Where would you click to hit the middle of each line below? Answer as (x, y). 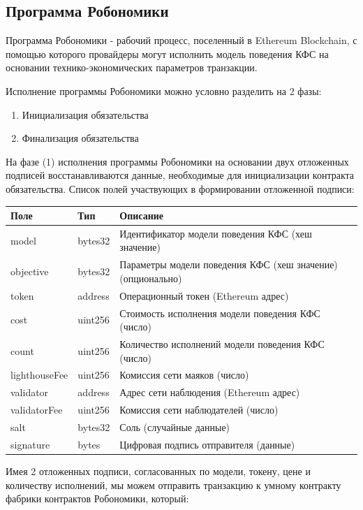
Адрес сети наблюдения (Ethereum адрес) (210, 392)
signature (30, 444)
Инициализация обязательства (85, 114)
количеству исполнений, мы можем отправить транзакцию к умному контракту (173, 484)
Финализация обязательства (80, 138)
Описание (142, 216)
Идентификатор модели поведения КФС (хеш (216, 233)
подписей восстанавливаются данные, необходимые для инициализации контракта (180, 175)
